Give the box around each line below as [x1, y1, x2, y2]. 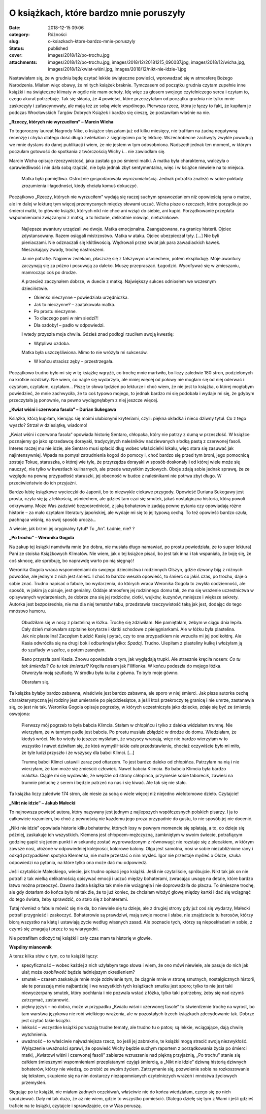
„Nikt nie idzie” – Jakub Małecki [9, 800, 76, 806]
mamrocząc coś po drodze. [21, 270, 77, 276]
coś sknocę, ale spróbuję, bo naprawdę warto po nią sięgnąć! [9, 557, 134, 563]
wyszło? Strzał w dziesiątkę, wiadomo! [9, 422, 88, 428]
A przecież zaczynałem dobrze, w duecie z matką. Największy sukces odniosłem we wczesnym [21, 278, 216, 284]
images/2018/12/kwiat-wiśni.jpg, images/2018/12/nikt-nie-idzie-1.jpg [48, 66, 187, 72]
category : [9, 31, 30, 37]
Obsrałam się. [21, 679, 50, 685]
